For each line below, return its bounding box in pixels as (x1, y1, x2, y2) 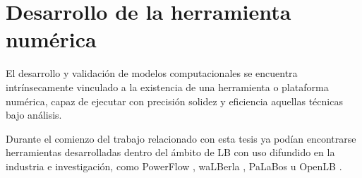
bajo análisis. (6, 107, 62, 122)
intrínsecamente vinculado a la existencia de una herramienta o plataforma (6, 79, 329, 94)
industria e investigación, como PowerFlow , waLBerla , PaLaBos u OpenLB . (6, 158, 342, 173)
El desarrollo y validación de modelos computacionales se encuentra (6, 66, 298, 81)
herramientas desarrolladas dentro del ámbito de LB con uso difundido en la (6, 145, 335, 160)
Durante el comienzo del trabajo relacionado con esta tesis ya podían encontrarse (6, 131, 356, 146)
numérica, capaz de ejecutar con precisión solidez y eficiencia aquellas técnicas (6, 93, 343, 108)
